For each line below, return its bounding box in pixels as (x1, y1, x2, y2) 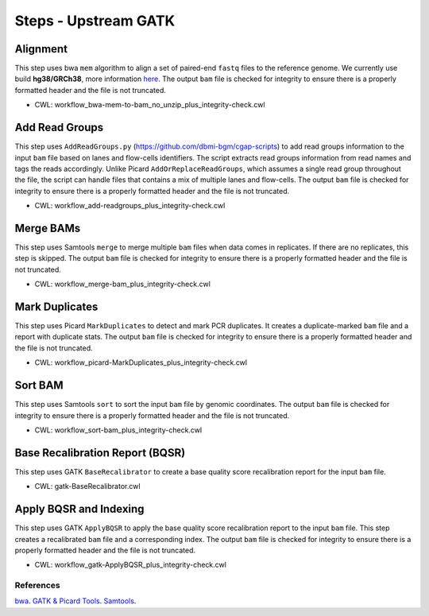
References (14, 580, 60, 591)
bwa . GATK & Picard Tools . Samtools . (14, 596, 137, 606)
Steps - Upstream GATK (14, 12, 176, 29)
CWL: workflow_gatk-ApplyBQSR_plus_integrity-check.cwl (34, 560, 226, 570)
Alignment (14, 42, 68, 56)
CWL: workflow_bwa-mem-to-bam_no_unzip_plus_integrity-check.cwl (34, 100, 265, 110)
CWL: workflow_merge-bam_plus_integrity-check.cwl (34, 279, 211, 289)
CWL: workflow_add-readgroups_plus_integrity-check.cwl (34, 201, 226, 211)
